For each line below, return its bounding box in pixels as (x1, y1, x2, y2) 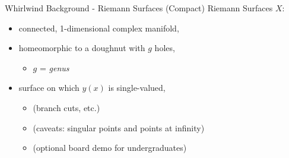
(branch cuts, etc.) (33, 101, 100, 113)
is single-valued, (108, 81, 166, 94)
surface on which (18, 81, 80, 94)
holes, (154, 42, 175, 54)
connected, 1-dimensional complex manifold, (18, 21, 179, 34)
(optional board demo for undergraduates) (33, 141, 187, 154)
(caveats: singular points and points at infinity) (33, 121, 205, 134)
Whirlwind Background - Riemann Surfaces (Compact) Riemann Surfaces (5, 2, 273, 14)
